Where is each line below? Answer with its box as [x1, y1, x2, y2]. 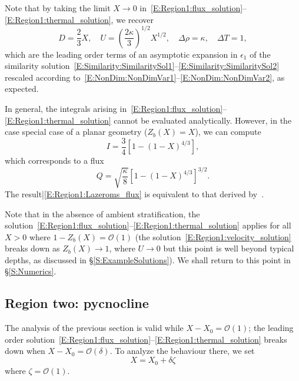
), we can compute [195, 125, 261, 138]
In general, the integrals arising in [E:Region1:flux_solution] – [5, 102, 227, 115]
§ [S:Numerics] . [5, 265, 57, 277]
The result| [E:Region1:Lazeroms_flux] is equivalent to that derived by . [5, 187, 264, 200]
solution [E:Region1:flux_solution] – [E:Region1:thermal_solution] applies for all [5, 219, 291, 231]
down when [5, 344, 45, 357]
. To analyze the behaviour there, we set [109, 344, 255, 357]
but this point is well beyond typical [163, 242, 294, 254]
